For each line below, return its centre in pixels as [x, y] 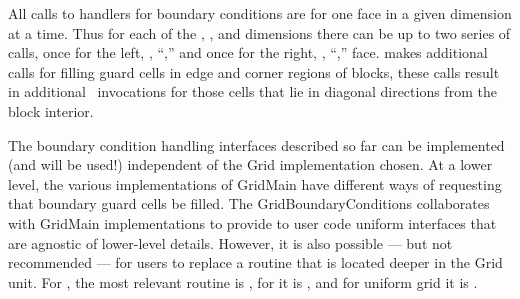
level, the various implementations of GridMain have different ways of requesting [255, 183]
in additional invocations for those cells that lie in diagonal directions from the [252, 91]
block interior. [51, 110]
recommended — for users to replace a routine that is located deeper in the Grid [255, 262]
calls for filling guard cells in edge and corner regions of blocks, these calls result [254, 71]
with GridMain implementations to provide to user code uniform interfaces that [252, 222]
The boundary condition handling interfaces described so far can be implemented [256, 144]
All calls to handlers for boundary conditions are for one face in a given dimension [260, 13]
